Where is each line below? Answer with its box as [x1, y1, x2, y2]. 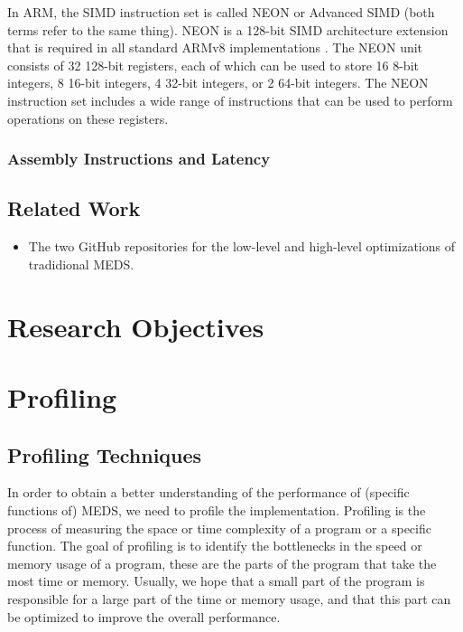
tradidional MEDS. [28, 254, 134, 273]
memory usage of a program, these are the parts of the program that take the [7, 553, 437, 572]
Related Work [7, 194, 141, 222]
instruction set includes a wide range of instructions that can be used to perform [7, 90, 453, 109]
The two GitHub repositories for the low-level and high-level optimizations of [28, 237, 455, 256]
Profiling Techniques [7, 440, 202, 468]
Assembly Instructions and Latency [7, 147, 271, 170]
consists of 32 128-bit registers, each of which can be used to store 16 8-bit [7, 55, 419, 74]
